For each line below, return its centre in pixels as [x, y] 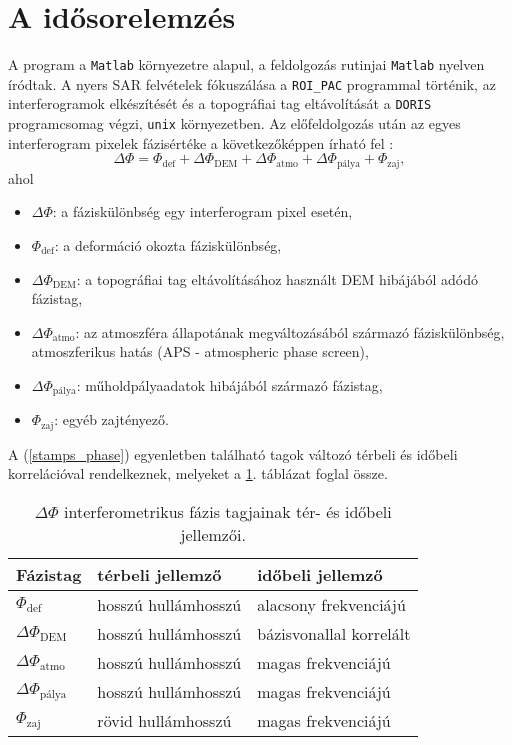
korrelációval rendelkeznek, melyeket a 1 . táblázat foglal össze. [198, 473]
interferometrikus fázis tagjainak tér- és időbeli [228, 512]
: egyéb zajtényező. [111, 419]
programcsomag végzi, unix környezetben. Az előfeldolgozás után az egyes [234, 123]
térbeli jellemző [159, 575]
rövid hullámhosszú [164, 721]
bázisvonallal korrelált [334, 634]
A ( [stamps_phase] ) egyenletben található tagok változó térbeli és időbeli [233, 453]
